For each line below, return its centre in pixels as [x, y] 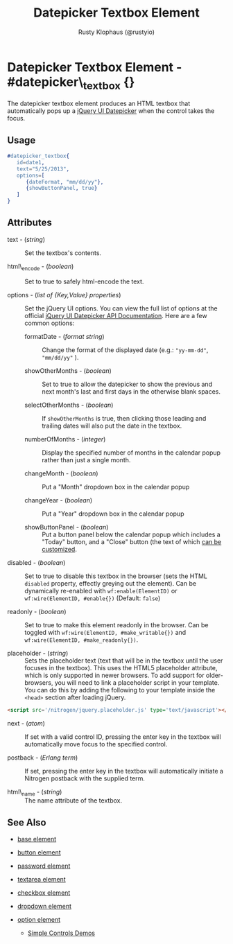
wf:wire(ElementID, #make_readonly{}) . [81, 640]
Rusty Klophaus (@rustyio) [116, 32]
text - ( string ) [26, 239]
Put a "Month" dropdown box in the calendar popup [116, 487]
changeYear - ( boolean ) [59, 500]
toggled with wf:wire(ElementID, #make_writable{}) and [105, 632]
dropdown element [44, 907]
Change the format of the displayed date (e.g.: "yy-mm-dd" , [125, 350]
